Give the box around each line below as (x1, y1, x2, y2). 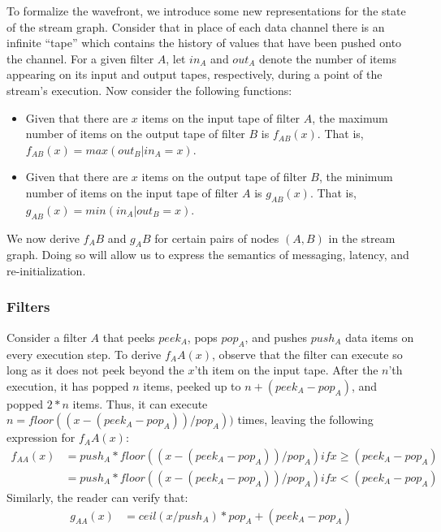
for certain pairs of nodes (154, 229, 279, 246)
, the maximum (312, 109, 388, 126)
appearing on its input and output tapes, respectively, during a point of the (6, 66, 383, 83)
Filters (6, 296, 50, 317)
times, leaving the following (237, 411, 374, 428)
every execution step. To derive (6, 345, 162, 362)
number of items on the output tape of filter (25, 125, 245, 142)
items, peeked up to (143, 377, 241, 394)
